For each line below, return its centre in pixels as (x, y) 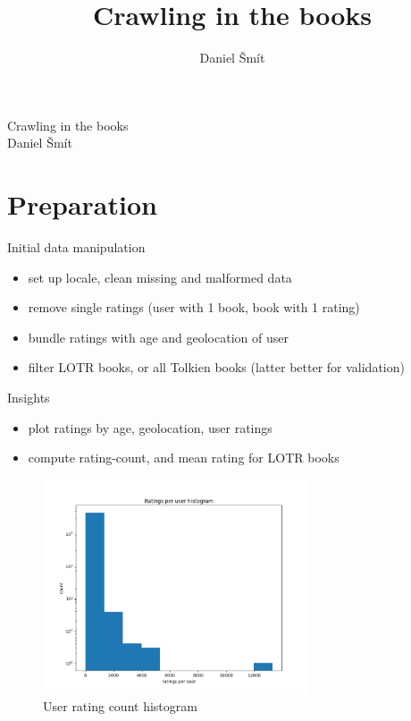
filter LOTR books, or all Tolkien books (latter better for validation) (216, 367)
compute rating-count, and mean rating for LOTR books (184, 458)
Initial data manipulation (76, 247)
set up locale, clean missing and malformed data (160, 277)
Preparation (82, 204)
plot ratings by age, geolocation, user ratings (150, 427)
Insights (29, 397)
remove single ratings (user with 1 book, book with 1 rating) (194, 307)
